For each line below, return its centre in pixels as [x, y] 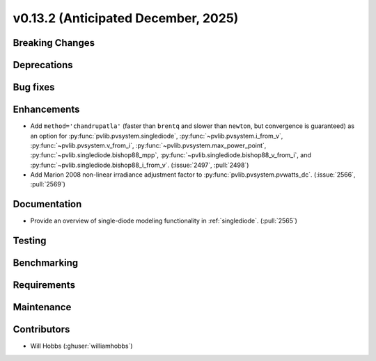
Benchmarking [46, 263]
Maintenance [42, 307]
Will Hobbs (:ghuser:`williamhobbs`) [81, 346]
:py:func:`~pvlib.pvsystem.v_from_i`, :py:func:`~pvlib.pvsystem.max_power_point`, [148, 145]
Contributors [41, 329]
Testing [30, 241]
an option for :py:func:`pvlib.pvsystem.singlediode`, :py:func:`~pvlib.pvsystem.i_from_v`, [157, 136]
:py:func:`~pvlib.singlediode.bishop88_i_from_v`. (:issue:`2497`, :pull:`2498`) [140, 165]
